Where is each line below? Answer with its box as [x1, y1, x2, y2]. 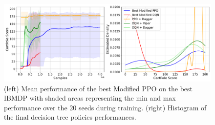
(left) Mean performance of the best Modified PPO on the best [4, 83, 193, 93]
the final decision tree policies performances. [4, 112, 136, 122]
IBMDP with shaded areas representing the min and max [4, 93, 176, 103]
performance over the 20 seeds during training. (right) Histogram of [4, 102, 207, 112]
